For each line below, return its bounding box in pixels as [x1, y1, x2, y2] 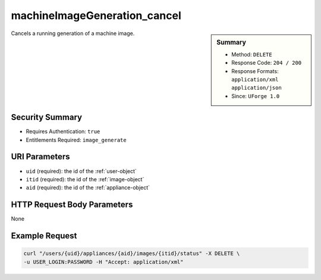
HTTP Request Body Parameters [11, 200, 133, 210]
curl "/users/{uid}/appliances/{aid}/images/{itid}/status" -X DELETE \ [23, 250, 240, 257]
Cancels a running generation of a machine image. [11, 30, 135, 37]
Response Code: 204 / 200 [231, 59, 302, 67]
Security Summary [11, 112, 83, 122]
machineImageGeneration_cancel [11, 9, 181, 22]
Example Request [11, 231, 77, 241]
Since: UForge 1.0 [231, 92, 280, 99]
